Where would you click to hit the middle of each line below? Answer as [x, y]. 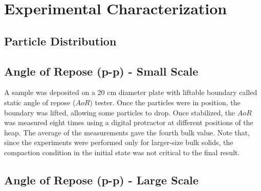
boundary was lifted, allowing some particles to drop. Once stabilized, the [120, 112]
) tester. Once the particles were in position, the [165, 102]
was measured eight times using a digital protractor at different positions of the [129, 122]
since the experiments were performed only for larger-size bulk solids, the [119, 142]
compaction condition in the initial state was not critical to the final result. [122, 152]
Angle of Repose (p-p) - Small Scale [101, 71]
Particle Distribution [60, 41]
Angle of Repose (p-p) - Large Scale [101, 180]
